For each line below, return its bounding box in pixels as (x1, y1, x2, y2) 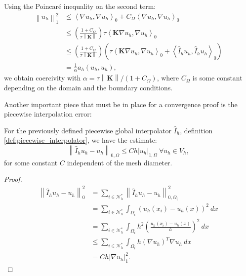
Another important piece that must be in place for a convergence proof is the (4, 99, 238, 109)
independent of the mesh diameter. (67, 157, 172, 167)
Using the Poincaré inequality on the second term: (4, 1, 156, 11)
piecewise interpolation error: (4, 109, 92, 119)
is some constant (192, 73, 243, 83)
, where (157, 73, 179, 83)
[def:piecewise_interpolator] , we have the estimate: (4, 135, 157, 145)
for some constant (4, 157, 58, 167)
